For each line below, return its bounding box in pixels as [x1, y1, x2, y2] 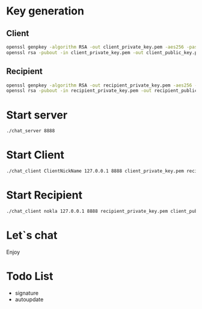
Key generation [6, 4, 84, 18]
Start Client [6, 148, 65, 162]
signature [14, 289, 39, 296]
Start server [6, 108, 68, 121]
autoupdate [14, 296, 44, 303]
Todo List [6, 269, 54, 283]
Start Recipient [6, 188, 83, 202]
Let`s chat [6, 228, 58, 242]
